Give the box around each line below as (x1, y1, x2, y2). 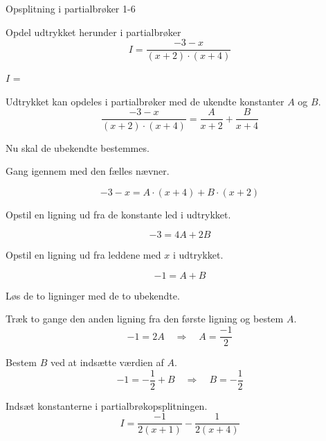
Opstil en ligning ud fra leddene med (6, 248, 161, 262)
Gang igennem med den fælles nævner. (6, 164, 170, 178)
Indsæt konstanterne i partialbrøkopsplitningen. (6, 398, 208, 413)
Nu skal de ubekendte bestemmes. (6, 140, 150, 155)
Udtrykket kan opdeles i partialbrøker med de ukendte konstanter (6, 94, 284, 108)
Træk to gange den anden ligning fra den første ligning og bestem (6, 311, 284, 326)
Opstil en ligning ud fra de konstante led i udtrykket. (6, 207, 231, 221)
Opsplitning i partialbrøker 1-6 (6, 1, 136, 15)
